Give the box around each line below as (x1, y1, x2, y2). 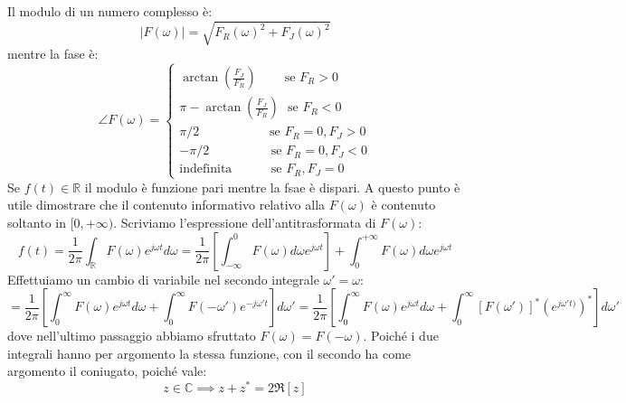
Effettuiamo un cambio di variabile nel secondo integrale (7, 269, 319, 288)
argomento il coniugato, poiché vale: (7, 361, 207, 380)
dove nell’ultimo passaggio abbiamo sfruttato (7, 326, 256, 345)
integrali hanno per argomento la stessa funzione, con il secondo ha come (7, 343, 412, 362)
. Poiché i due (363, 326, 439, 345)
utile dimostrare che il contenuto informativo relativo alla (7, 195, 326, 214)
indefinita (179, 163, 232, 176)
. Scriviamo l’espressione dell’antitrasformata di (113, 213, 376, 232)
